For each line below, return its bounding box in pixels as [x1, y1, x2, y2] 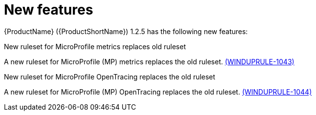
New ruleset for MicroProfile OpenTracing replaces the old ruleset [4, 72, 215, 81]
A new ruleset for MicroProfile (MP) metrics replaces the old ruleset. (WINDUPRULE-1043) [4, 57, 295, 66]
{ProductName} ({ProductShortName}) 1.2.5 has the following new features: [4, 27, 248, 36]
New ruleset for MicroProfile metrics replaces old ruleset [4, 42, 186, 51]
